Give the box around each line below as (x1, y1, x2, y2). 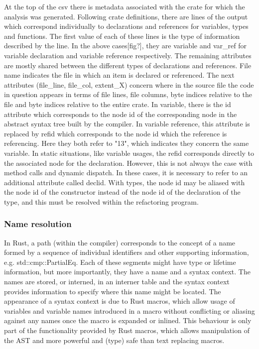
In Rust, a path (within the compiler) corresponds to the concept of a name (4, 237, 236, 247)
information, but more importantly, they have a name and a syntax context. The (4, 266, 251, 277)
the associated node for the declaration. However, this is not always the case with (4, 157, 253, 168)
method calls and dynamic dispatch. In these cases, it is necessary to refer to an (4, 167, 248, 178)
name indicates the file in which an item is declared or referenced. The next (4, 70, 235, 80)
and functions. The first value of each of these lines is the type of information (4, 30, 240, 41)
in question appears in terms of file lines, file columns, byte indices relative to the (4, 89, 252, 100)
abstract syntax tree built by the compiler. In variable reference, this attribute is (4, 118, 250, 129)
